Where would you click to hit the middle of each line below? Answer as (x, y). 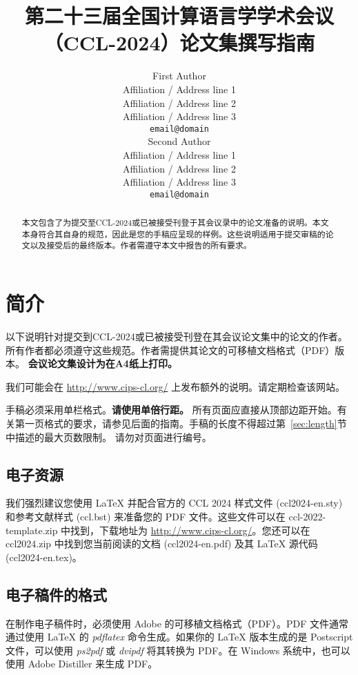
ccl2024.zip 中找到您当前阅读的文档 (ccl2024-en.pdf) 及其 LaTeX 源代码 (162, 544)
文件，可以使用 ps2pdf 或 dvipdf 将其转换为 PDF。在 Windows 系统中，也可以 (178, 650)
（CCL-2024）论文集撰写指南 (179, 42)
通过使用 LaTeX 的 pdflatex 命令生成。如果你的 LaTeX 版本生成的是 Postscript (179, 637)
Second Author (179, 141)
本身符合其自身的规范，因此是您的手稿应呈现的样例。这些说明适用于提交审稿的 (173, 234)
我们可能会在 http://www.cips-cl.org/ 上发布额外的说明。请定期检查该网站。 (176, 386)
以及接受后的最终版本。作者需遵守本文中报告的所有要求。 (141, 245)
